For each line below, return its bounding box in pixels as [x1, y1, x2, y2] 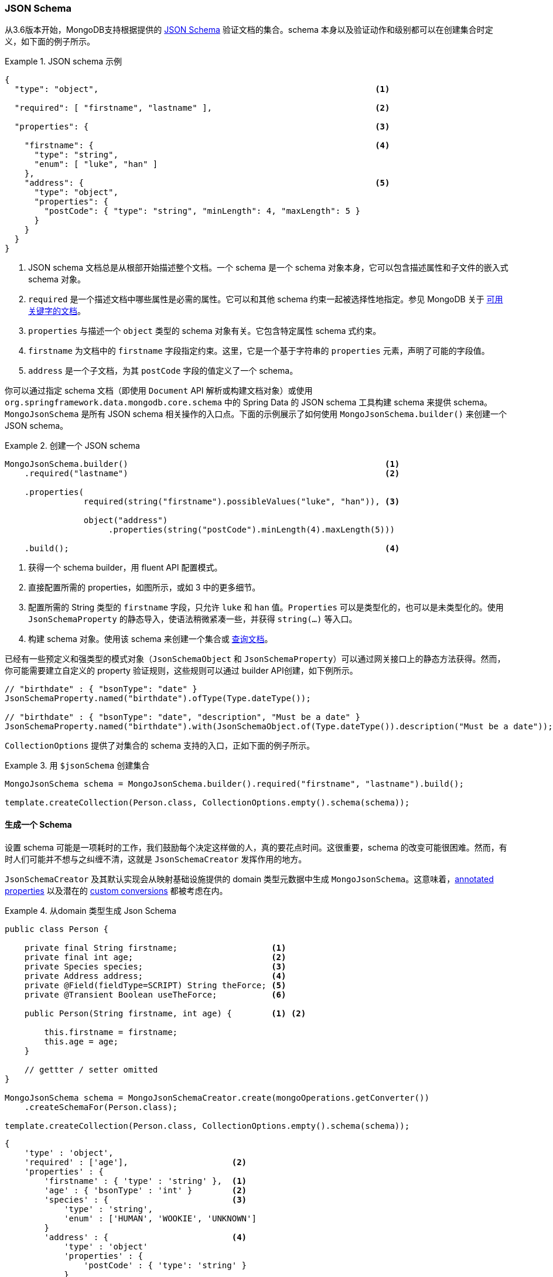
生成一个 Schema [5, 819, 72, 829]
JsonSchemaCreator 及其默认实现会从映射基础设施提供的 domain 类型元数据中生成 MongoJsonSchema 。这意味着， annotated [5, 873, 494, 884]
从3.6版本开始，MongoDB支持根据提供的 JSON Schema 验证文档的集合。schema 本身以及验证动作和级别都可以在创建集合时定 [5, 25, 493, 35]
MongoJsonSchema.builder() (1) [5, 459, 400, 469]
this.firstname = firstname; [44, 1027, 178, 1037]
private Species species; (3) [24, 961, 286, 971]
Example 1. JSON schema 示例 [5, 56, 122, 67]
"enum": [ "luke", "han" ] [34, 159, 158, 169]
